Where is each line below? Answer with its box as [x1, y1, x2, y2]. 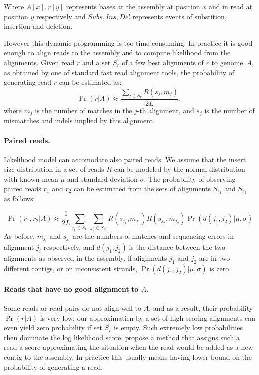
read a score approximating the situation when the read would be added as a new [4, 342, 253, 352]
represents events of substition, [132, 11, 227, 21]
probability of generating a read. [4, 361, 103, 372]
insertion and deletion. [4, 21, 73, 31]
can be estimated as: [59, 77, 122, 87]
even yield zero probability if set [4, 322, 102, 333]
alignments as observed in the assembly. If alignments [4, 253, 167, 263]
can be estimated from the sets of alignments [74, 183, 211, 193]
